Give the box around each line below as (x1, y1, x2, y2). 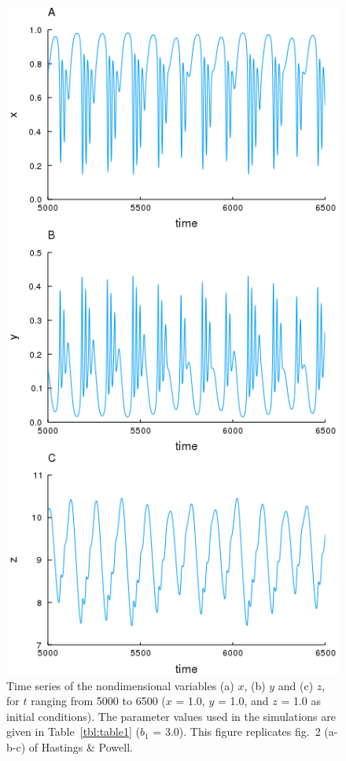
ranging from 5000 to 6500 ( (31, 693, 166, 709)
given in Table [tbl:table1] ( (6, 723, 140, 740)
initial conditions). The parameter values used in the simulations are (6, 707, 336, 724)
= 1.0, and (217, 693, 269, 709)
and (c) (278, 677, 314, 693)
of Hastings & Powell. (28, 738, 133, 755)
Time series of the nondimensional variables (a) (6, 677, 234, 693)
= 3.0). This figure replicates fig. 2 (153, 723, 321, 740)
